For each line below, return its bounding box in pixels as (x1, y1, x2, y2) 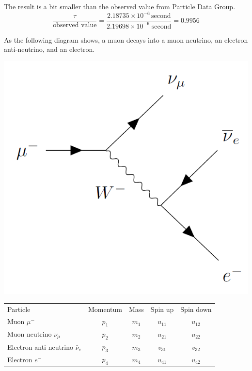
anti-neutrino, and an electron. (4, 44, 95, 54)
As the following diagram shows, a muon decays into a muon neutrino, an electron (4, 34, 248, 45)
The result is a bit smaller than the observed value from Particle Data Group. (4, 1, 236, 11)
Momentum (88, 304, 122, 314)
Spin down (180, 304, 212, 314)
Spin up (150, 304, 174, 314)
